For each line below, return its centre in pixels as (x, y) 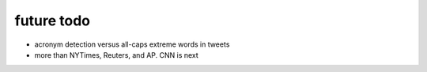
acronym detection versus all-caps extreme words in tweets (132, 44)
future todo (53, 21)
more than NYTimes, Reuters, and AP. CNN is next (117, 55)
